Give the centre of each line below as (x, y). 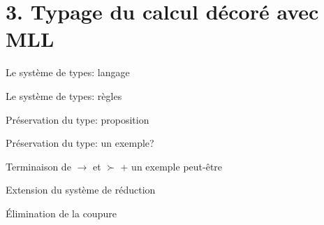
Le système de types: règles (64, 95)
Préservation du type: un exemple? (80, 143)
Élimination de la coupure (61, 213)
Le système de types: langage (68, 72)
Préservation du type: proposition (78, 119)
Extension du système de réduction (81, 190)
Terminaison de (38, 166)
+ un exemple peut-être (171, 166)
